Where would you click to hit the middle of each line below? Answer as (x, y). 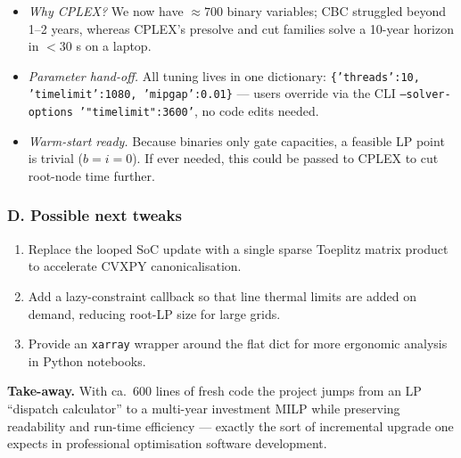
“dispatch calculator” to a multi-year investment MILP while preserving (204, 408)
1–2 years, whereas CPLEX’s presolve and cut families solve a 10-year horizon (241, 28)
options (50, 113)
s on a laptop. (114, 46)
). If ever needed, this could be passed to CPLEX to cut (285, 158)
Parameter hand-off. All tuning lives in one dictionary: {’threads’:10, (224, 75)
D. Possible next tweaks (95, 215)
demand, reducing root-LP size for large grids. (154, 313)
